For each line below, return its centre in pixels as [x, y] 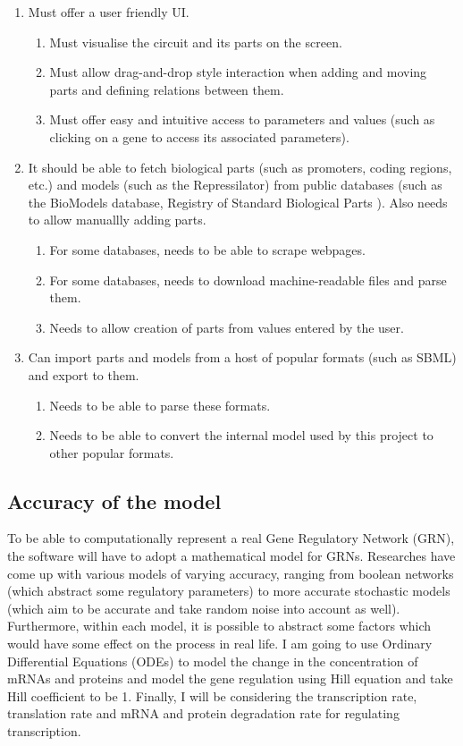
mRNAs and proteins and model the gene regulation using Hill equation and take [230, 678]
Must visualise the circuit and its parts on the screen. [196, 42]
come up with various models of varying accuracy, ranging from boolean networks [231, 573]
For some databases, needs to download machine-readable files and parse [248, 280]
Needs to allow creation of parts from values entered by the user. [227, 327]
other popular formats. [112, 452]
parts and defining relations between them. [167, 89]
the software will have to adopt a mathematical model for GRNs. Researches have [231, 556]
